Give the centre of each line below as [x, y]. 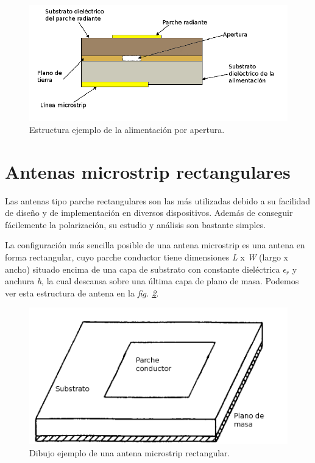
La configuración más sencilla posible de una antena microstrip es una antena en [155, 245]
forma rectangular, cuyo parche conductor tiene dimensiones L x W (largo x [147, 257]
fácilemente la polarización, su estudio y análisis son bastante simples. [136, 224]
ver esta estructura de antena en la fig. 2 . [82, 293]
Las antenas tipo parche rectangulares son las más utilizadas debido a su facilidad [158, 200]
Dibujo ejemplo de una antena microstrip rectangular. [130, 452]
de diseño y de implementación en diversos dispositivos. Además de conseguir [149, 213]
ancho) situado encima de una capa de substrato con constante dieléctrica [143, 269]
